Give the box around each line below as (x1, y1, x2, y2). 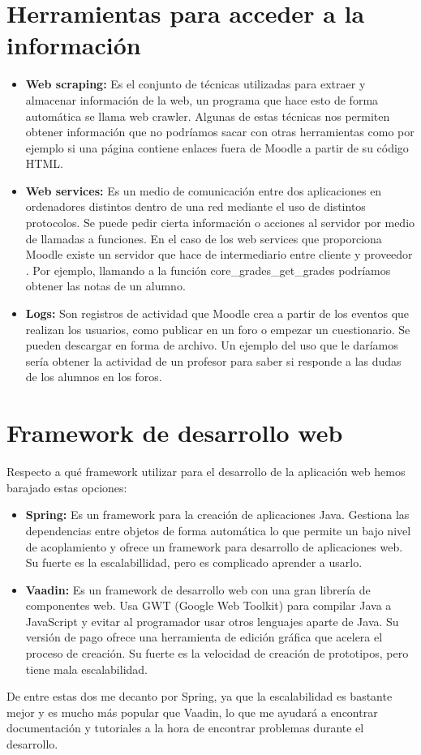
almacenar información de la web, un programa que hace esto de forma (25, 91, 379, 108)
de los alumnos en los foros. (25, 368, 162, 385)
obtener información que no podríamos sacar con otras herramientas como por (25, 123, 415, 140)
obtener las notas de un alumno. (25, 277, 186, 294)
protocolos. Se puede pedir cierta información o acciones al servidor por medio (25, 214, 415, 231)
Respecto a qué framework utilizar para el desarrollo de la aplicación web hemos (6, 463, 406, 480)
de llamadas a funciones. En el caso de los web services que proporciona (25, 230, 382, 247)
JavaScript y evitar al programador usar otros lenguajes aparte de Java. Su (25, 612, 399, 629)
